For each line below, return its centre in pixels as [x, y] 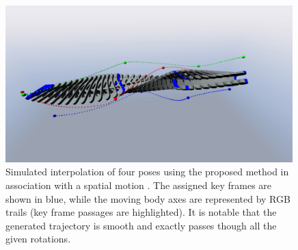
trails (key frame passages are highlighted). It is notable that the [141, 212]
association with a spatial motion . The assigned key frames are [139, 185]
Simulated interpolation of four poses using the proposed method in [147, 172]
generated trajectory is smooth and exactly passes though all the [141, 225]
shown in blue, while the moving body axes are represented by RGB [148, 198]
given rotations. [38, 239]
